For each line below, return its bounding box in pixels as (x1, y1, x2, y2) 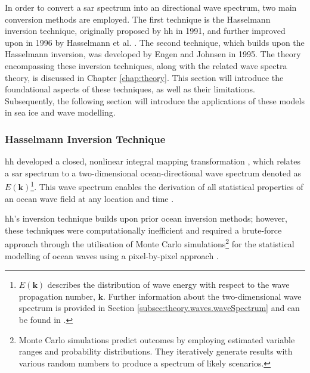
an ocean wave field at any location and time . (5, 192, 174, 204)
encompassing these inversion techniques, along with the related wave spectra (5, 59, 287, 72)
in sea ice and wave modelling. (5, 106, 116, 119)
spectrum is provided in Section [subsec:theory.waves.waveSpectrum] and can (18, 301, 300, 314)
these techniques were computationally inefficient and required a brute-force (5, 223, 282, 236)
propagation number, (18, 290, 95, 302)
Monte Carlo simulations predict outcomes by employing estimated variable (18, 333, 295, 346)
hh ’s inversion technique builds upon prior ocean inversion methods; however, (5, 212, 287, 225)
